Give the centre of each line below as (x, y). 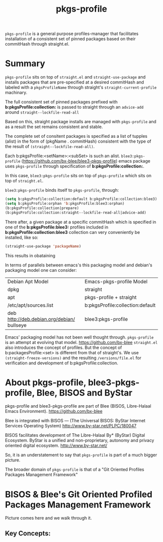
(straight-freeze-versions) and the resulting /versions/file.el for (73, 358)
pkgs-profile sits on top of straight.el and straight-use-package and (75, 77)
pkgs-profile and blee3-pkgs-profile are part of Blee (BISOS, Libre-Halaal (78, 406)
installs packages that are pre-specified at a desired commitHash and (74, 82)
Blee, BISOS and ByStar (84, 393)
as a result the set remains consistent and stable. (54, 127)
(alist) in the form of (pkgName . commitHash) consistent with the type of (78, 141)
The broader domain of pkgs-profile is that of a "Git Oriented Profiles (75, 470)
